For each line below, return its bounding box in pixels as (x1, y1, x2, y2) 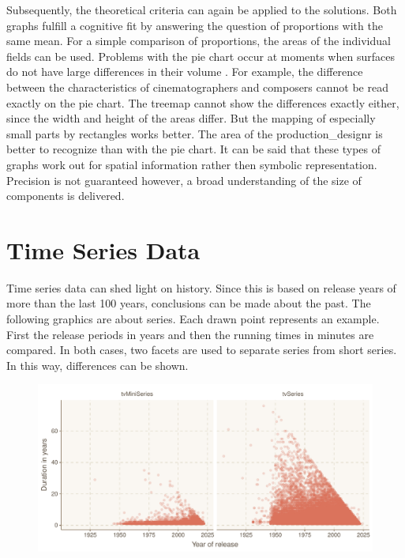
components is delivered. (6, 187, 125, 204)
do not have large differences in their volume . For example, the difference (6, 63, 363, 80)
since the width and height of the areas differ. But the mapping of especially (6, 110, 376, 126)
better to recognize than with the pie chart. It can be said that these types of (6, 141, 381, 157)
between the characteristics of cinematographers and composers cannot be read (6, 78, 388, 95)
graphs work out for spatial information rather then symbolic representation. (6, 156, 377, 172)
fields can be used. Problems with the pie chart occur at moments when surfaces (6, 47, 395, 64)
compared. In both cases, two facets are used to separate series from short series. (6, 341, 397, 358)
